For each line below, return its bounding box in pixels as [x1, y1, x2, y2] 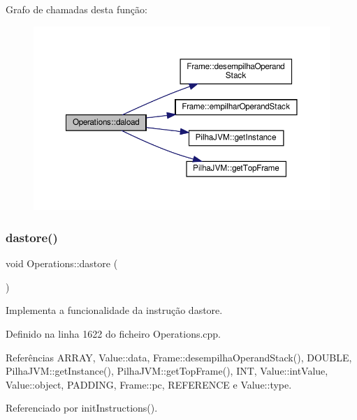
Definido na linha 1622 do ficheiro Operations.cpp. [6, 326, 221, 340]
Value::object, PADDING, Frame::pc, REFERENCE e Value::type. [6, 377, 292, 391]
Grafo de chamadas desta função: [6, 2, 147, 16]
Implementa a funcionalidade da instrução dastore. [6, 303, 223, 317]
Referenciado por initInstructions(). [6, 400, 158, 415]
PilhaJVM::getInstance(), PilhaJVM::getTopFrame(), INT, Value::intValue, [6, 363, 328, 378]
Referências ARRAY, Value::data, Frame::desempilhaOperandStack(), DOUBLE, [6, 350, 352, 364]
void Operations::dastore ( [6, 256, 118, 271]
